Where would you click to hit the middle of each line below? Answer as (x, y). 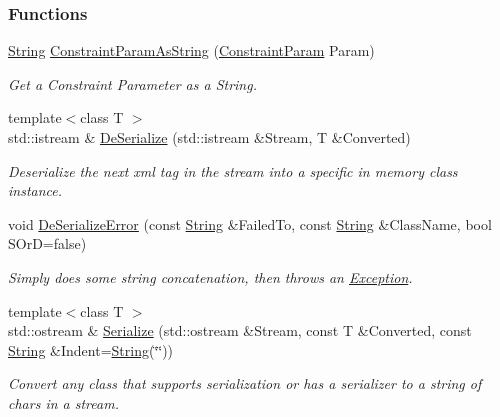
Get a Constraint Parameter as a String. (132, 83)
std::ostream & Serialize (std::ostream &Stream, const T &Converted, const (240, 330)
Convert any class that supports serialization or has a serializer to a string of (245, 383)
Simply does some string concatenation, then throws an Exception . (210, 276)
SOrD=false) (47, 243)
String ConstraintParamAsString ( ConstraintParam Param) (191, 50)
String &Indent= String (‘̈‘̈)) (91, 349)
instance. (35, 190)
